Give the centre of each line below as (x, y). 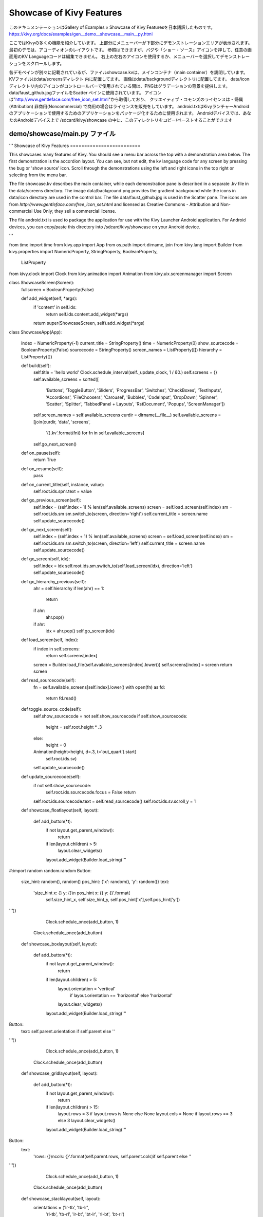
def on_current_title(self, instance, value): (63, 484)
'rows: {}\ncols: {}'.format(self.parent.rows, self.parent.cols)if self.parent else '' (113, 1157)
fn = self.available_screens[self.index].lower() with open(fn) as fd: (99, 687)
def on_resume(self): (42, 469)
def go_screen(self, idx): (46, 559)
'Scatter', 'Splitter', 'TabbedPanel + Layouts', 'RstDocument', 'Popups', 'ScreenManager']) (135, 404)
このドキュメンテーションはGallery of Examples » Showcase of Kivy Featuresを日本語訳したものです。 (112, 27)
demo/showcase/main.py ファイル (62, 134)
